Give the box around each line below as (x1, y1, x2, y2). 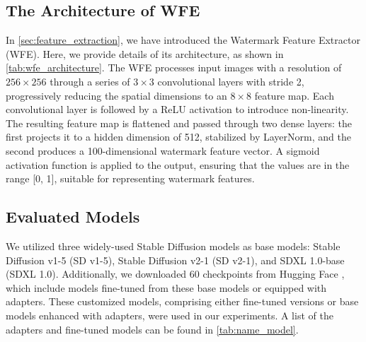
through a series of (50, 73, 130, 88)
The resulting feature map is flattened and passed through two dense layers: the (6, 115, 353, 130)
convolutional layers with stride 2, (157, 73, 304, 88)
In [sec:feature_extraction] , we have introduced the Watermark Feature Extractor (6, 33, 360, 47)
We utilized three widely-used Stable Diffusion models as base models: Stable (6, 238, 341, 253)
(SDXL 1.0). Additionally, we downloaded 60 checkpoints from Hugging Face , (6, 266, 345, 281)
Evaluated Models (6, 206, 140, 228)
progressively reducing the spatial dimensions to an (6, 88, 227, 102)
